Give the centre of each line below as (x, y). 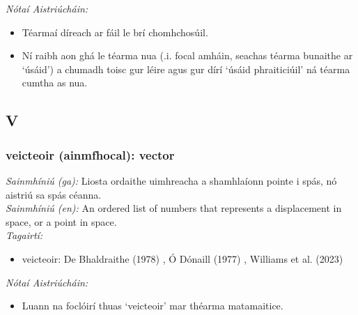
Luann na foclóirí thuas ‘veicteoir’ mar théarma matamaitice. (153, 306)
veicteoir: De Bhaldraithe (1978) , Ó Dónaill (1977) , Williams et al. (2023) (182, 258)
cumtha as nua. (55, 83)
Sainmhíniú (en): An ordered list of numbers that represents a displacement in (174, 208)
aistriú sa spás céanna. (54, 194)
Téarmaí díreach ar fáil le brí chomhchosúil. (115, 32)
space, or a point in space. (61, 221)
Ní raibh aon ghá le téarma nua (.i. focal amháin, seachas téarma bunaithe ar (187, 55)
